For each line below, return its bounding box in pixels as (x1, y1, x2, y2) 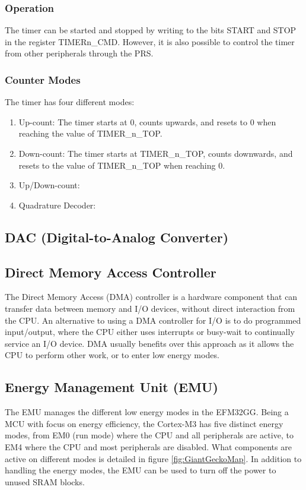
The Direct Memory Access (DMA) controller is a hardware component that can (5, 290, 298, 303)
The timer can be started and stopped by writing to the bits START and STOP (5, 24, 297, 36)
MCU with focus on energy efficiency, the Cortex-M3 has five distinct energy (5, 417, 283, 429)
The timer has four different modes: (5, 96, 135, 108)
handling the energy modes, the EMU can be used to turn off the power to (5, 464, 276, 476)
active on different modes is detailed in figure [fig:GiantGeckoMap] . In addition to (5, 452, 302, 464)
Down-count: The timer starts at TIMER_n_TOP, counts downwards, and (18, 147, 293, 159)
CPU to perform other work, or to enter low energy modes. (5, 349, 219, 361)
